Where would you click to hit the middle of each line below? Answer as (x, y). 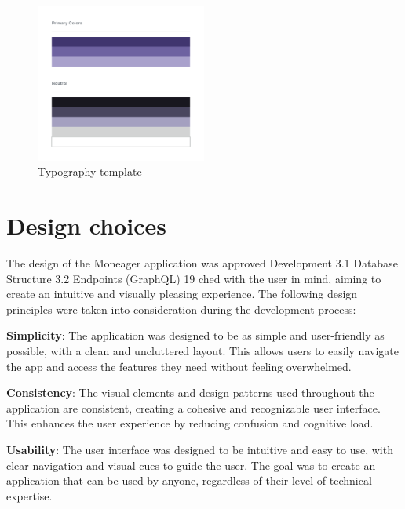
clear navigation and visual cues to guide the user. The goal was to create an (191, 465)
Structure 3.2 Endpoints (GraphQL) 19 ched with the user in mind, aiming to (194, 278)
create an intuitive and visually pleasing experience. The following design (182, 294)
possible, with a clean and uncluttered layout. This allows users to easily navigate (202, 350)
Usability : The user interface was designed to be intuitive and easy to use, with (200, 449)
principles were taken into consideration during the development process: (181, 309)
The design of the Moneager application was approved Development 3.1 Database (202, 262)
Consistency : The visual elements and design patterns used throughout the (190, 393)
